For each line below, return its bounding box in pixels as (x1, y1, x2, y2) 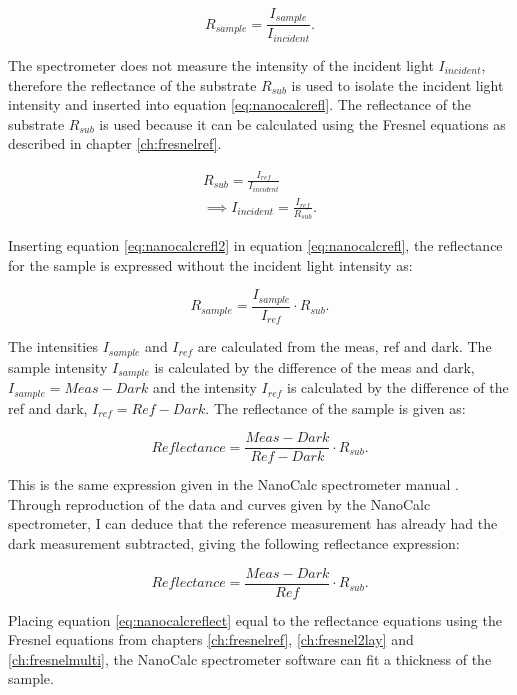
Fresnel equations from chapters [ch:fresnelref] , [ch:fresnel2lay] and (8, 629, 414, 650)
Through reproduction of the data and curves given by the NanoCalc (8, 493, 431, 514)
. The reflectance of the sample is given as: (205, 397, 466, 418)
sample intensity (8, 356, 108, 377)
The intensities (8, 336, 98, 357)
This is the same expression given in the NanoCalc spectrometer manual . (8, 474, 459, 495)
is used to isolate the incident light (291, 74, 504, 95)
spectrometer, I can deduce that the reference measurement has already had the (8, 513, 498, 534)
